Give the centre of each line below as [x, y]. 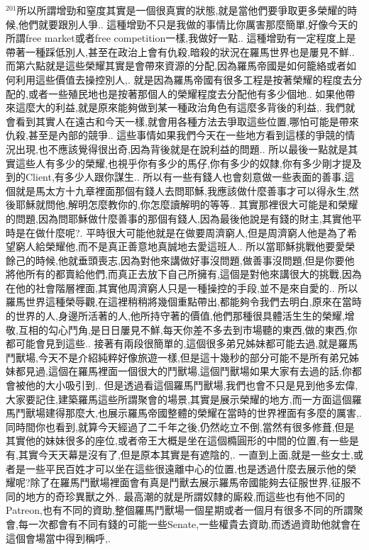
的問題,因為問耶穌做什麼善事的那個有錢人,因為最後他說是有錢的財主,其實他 [179, 218]
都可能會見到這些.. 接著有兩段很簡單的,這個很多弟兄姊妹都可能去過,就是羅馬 [182, 343]
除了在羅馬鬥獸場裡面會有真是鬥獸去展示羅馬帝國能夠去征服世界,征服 [191, 482]
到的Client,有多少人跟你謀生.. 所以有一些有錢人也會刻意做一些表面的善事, [175, 177]
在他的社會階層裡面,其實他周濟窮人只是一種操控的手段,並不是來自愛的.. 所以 [182, 287]
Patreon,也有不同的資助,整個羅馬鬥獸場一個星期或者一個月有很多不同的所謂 [180, 510]
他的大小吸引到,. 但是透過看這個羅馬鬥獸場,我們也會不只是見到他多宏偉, [192, 385]
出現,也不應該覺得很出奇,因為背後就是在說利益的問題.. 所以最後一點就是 [182, 148]
